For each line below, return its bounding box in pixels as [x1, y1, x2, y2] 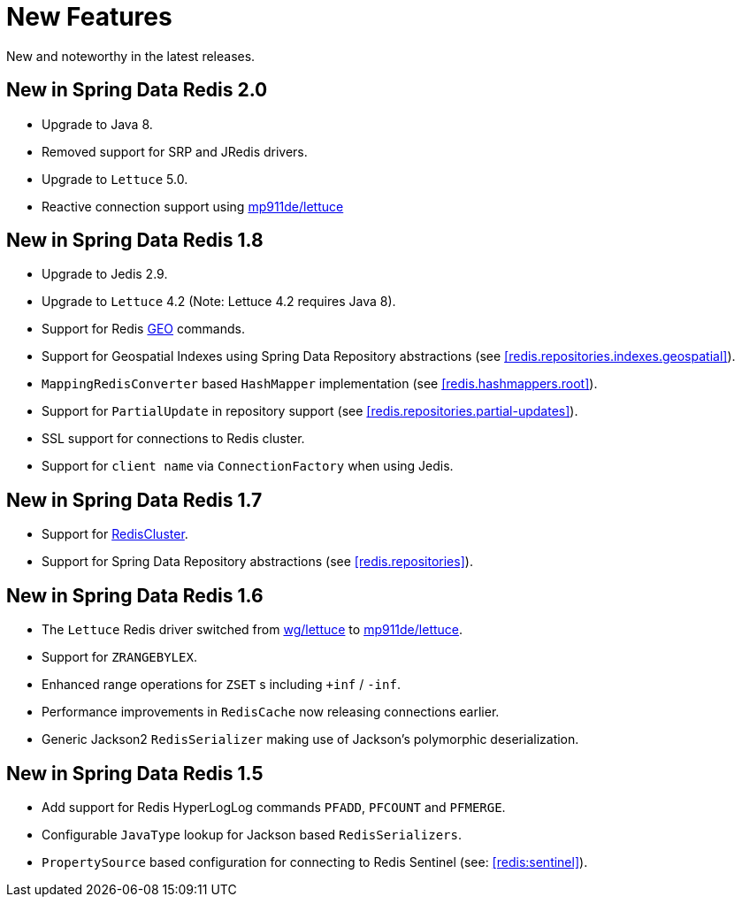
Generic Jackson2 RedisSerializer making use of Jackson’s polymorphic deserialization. [42, 732, 579, 747]
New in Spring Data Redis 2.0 [6, 79, 268, 102]
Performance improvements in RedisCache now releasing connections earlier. [42, 704, 500, 720]
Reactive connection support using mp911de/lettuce [42, 198, 344, 214]
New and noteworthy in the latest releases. [6, 48, 256, 64]
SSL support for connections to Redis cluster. [42, 431, 305, 447]
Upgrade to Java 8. [42, 116, 153, 132]
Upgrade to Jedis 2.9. [42, 266, 168, 282]
